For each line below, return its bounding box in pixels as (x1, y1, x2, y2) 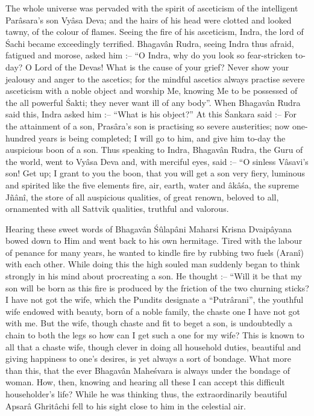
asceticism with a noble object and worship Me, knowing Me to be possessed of (5, 84, 298, 97)
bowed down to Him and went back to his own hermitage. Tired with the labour (5, 234, 303, 247)
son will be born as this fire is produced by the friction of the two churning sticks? (5, 281, 309, 294)
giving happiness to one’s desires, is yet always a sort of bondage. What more (5, 352, 291, 365)
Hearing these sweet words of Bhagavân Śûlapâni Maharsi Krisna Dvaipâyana (5, 222, 292, 235)
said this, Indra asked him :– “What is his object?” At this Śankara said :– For (5, 108, 297, 120)
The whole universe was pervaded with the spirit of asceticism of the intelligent (5, 2, 298, 14)
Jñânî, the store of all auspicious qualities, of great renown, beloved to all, (5, 190, 279, 203)
